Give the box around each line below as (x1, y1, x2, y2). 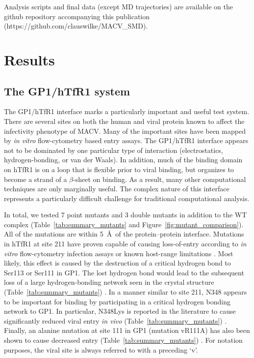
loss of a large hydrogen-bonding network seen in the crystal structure (4, 277, 214, 287)
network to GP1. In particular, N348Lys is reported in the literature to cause (4, 306, 236, 316)
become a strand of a (4, 174, 67, 184)
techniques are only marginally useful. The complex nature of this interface (4, 183, 229, 194)
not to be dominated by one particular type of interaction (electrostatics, (4, 145, 223, 155)
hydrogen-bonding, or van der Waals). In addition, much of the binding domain (4, 154, 243, 165)
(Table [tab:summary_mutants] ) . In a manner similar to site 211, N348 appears (4, 287, 247, 297)
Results (4, 49, 55, 69)
